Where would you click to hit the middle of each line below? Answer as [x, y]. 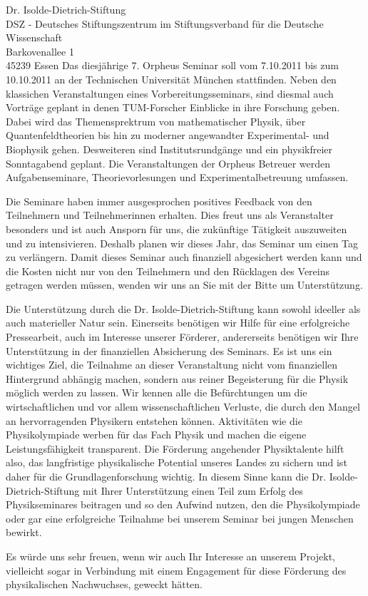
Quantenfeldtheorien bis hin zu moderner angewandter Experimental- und [168, 135]
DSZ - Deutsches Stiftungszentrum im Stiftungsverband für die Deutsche [165, 23]
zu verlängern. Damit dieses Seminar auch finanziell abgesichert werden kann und [184, 257]
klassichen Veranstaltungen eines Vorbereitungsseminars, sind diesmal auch [170, 93]
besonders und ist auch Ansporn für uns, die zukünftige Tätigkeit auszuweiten [177, 228]
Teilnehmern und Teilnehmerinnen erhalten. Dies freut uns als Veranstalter [170, 215]
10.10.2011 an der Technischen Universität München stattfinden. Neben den [171, 79]
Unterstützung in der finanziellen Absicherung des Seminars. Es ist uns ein [169, 350]
